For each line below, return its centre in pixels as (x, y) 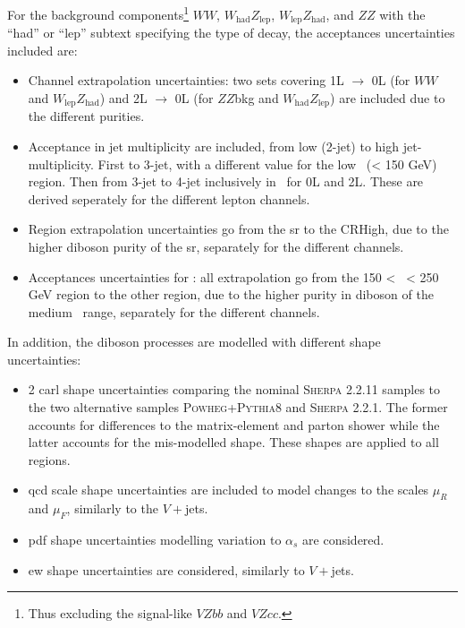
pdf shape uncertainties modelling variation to (155, 540)
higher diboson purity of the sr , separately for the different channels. (216, 246)
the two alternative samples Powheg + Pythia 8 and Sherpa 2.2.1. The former (238, 407)
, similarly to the (112, 508)
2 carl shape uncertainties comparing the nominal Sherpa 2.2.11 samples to (234, 389)
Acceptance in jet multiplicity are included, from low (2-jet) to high (214, 146)
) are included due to (388, 97)
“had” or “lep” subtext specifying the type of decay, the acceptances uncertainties (231, 33)
